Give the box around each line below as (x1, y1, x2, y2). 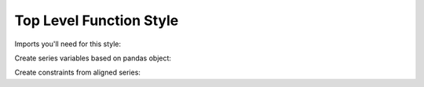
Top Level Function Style (14, 12, 179, 29)
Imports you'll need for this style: (14, 39, 122, 49)
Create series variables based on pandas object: (14, 53, 172, 63)
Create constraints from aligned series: (14, 67, 141, 78)
